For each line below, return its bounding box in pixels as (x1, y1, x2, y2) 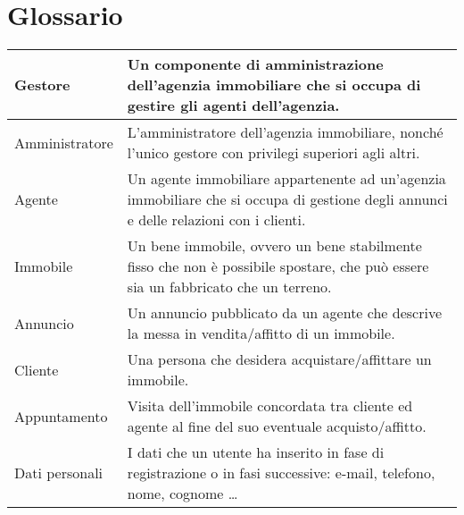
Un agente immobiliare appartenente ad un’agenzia (127, 168, 446, 190)
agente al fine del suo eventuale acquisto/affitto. (127, 416, 427, 437)
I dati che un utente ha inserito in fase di (127, 442, 385, 463)
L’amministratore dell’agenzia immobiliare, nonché (127, 122, 443, 143)
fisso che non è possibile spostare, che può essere (127, 256, 429, 277)
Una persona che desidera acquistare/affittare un (127, 349, 432, 370)
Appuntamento (14, 405, 108, 426)
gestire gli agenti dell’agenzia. (127, 95, 340, 116)
